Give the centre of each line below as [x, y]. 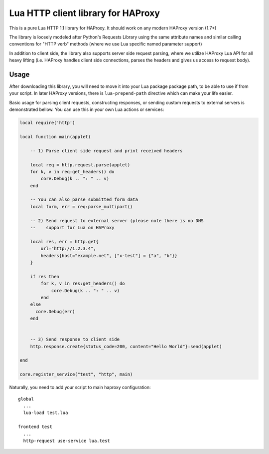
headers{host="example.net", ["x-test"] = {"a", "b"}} [109, 255]
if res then [45, 276]
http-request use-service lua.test [67, 441]
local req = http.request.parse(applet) [80, 165]
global [26, 399]
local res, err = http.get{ [65, 241]
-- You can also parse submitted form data [84, 200]
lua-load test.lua [46, 413]
